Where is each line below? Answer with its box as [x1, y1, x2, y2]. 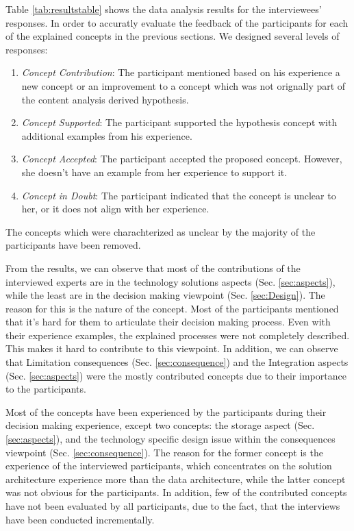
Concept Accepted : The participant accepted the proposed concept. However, [21, 151, 342, 166]
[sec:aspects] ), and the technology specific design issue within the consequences [5, 432, 336, 446]
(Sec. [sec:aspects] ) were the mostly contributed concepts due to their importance [5, 368, 346, 382]
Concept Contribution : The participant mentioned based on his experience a [21, 65, 340, 79]
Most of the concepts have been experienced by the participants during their [5, 404, 327, 419]
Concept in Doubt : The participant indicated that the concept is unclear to [21, 188, 336, 202]
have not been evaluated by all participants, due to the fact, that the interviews [5, 499, 340, 513]
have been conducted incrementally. [5, 512, 155, 526]
